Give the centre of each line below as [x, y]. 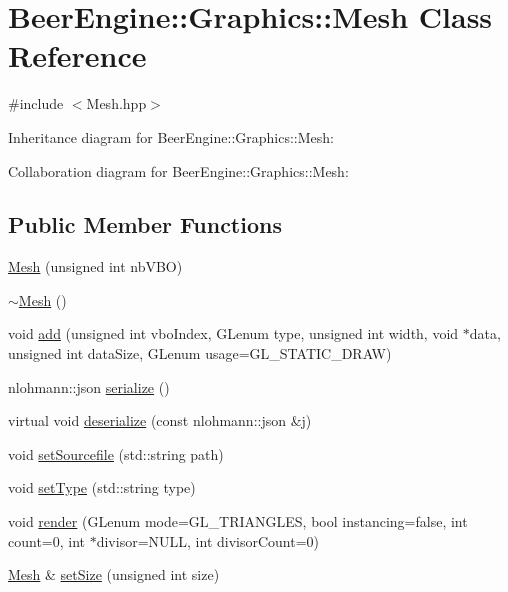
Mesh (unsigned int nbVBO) [95, 266]
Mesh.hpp [116, 103]
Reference [77, 55]
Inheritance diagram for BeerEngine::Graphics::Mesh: [171, 136]
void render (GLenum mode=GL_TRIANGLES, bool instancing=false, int [238, 521]
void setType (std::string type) [102, 487]
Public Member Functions [145, 224]
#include [36, 103]
